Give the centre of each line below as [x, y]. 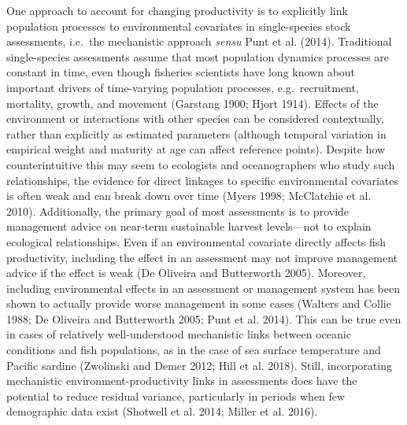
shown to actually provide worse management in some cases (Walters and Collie [199, 303]
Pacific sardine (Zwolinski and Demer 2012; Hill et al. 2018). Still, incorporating [199, 365]
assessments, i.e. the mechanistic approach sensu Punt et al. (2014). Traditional [199, 41]
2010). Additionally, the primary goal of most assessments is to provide [178, 211]
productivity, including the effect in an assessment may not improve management [202, 257]
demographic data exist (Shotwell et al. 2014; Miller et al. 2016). [162, 411]
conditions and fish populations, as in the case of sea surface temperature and [194, 350]
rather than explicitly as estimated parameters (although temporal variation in [196, 133]
